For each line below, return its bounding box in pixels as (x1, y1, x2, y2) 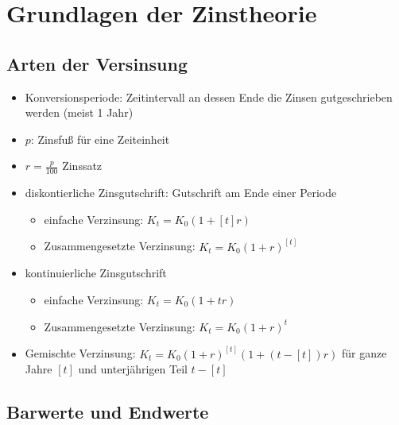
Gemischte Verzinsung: (25, 345, 136, 361)
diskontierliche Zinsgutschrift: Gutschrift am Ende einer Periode (25, 184, 337, 201)
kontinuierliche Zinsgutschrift (25, 265, 167, 281)
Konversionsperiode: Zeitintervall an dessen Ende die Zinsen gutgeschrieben (25, 88, 393, 105)
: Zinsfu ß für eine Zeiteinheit (30, 130, 170, 147)
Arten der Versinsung (6, 51, 188, 75)
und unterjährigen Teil (78, 361, 188, 377)
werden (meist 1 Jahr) (25, 104, 134, 121)
